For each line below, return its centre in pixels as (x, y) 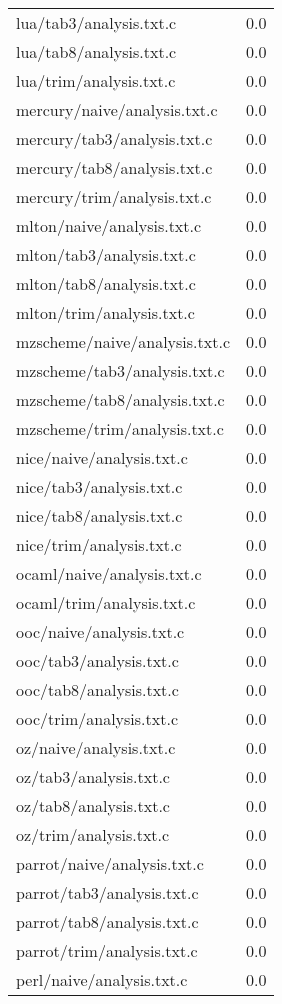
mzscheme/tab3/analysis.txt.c (120, 370)
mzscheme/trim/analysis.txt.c (120, 428)
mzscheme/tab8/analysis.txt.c (120, 399)
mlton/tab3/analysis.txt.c (106, 254)
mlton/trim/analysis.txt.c (105, 312)
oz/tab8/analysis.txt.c (93, 805)
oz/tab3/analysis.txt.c (93, 776)
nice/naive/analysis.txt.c (102, 457)
